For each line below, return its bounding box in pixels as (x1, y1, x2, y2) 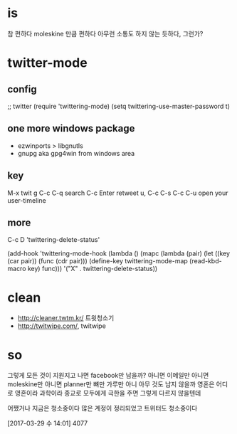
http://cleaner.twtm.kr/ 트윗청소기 (17, 314, 115, 322)
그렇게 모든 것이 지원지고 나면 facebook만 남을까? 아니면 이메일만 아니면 (7, 371, 209, 380)
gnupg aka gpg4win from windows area (17, 149, 135, 157)
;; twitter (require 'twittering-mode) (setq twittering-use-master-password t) (7, 102, 230, 110)
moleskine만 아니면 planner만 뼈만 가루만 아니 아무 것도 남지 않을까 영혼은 (7, 380, 215, 388)
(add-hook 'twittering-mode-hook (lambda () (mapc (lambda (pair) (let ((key (7, 249, 230, 258)
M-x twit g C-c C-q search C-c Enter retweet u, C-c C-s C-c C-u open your (7, 189, 228, 197)
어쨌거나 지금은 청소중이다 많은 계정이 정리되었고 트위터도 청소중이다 (7, 404, 198, 413)
